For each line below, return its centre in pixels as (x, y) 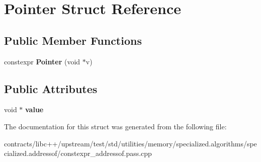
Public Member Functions (73, 40)
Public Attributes (51, 88)
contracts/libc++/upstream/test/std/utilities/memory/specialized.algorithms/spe (130, 143)
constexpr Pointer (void (42, 61)
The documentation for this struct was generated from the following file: (115, 126)
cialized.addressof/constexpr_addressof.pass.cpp (78, 153)
